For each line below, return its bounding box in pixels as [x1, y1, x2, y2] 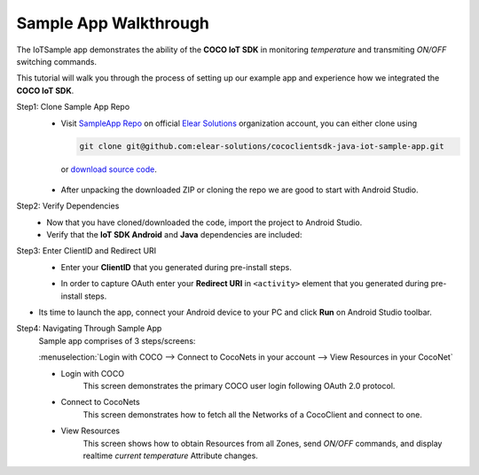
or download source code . [60, 164, 157, 175]
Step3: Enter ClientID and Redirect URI [16, 245, 157, 256]
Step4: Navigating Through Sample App [16, 323, 162, 334]
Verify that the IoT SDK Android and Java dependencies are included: [46, 230, 302, 240]
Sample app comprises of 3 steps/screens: [38, 335, 196, 346]
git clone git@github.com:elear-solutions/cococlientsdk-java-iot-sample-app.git [79, 142, 445, 152]
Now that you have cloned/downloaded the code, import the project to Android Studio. [46, 217, 363, 228]
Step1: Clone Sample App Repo [16, 102, 130, 113]
